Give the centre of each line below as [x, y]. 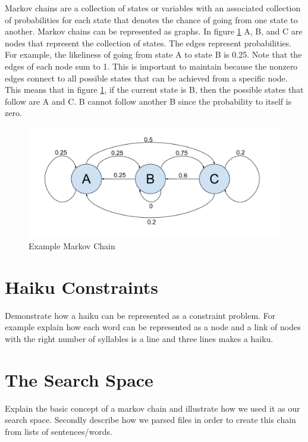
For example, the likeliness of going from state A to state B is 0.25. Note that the [153, 54]
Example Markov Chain [72, 246]
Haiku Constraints [81, 286]
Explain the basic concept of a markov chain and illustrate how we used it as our [153, 408]
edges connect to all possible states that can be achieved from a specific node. [146, 78]
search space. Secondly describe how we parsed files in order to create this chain [150, 420]
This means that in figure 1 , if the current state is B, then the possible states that [154, 90]
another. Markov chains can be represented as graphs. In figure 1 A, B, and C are [154, 31]
